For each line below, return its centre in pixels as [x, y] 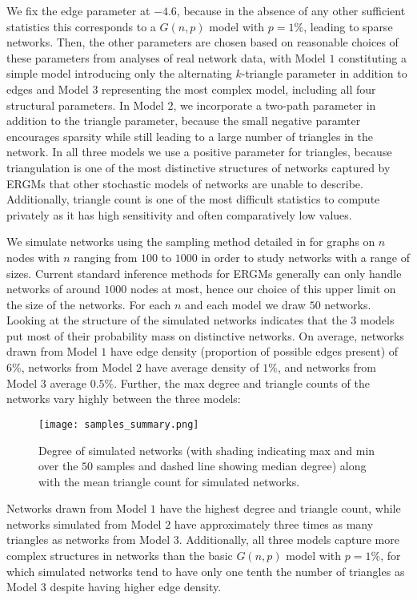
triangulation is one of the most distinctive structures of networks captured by [198, 167]
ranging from [106, 257]
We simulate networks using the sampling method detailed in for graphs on [191, 242]
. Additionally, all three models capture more [289, 540]
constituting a [373, 57]
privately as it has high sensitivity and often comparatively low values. [179, 214]
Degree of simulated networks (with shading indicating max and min [207, 450]
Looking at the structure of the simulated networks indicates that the [177, 320]
